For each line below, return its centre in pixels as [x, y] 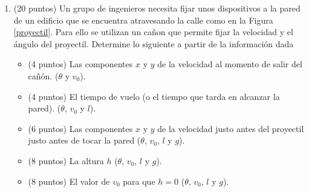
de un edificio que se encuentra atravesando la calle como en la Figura [143, 20]
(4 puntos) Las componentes [80, 64]
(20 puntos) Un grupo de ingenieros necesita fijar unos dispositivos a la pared [157, 8]
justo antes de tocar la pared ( [84, 140]
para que [139, 181]
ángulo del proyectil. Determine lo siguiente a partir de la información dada [154, 43]
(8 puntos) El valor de [69, 181]
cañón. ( [43, 75]
